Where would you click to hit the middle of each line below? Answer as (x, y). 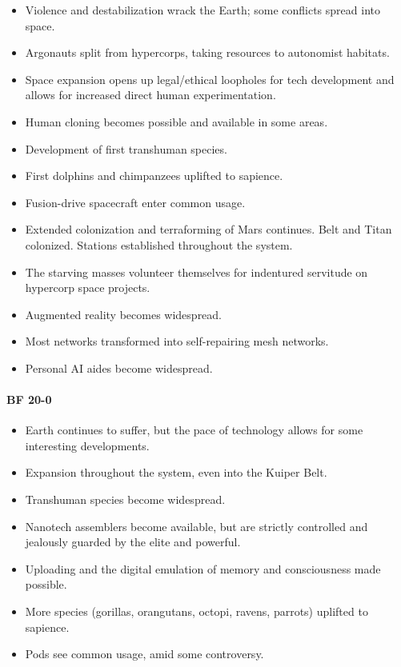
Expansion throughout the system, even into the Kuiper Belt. (176, 472)
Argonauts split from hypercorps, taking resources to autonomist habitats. (207, 52)
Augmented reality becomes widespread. (124, 314)
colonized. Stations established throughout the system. (159, 244)
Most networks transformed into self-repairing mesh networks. (177, 341)
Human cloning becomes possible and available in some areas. (176, 121)
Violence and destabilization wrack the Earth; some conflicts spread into (203, 10)
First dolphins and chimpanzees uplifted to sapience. (154, 176)
